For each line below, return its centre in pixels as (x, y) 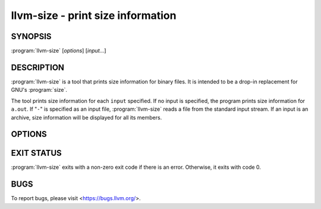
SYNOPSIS (31, 36)
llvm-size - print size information (94, 15)
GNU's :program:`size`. (39, 90)
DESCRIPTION (38, 67)
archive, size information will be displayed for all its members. (86, 117)
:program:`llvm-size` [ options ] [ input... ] (59, 51)
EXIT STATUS (36, 153)
